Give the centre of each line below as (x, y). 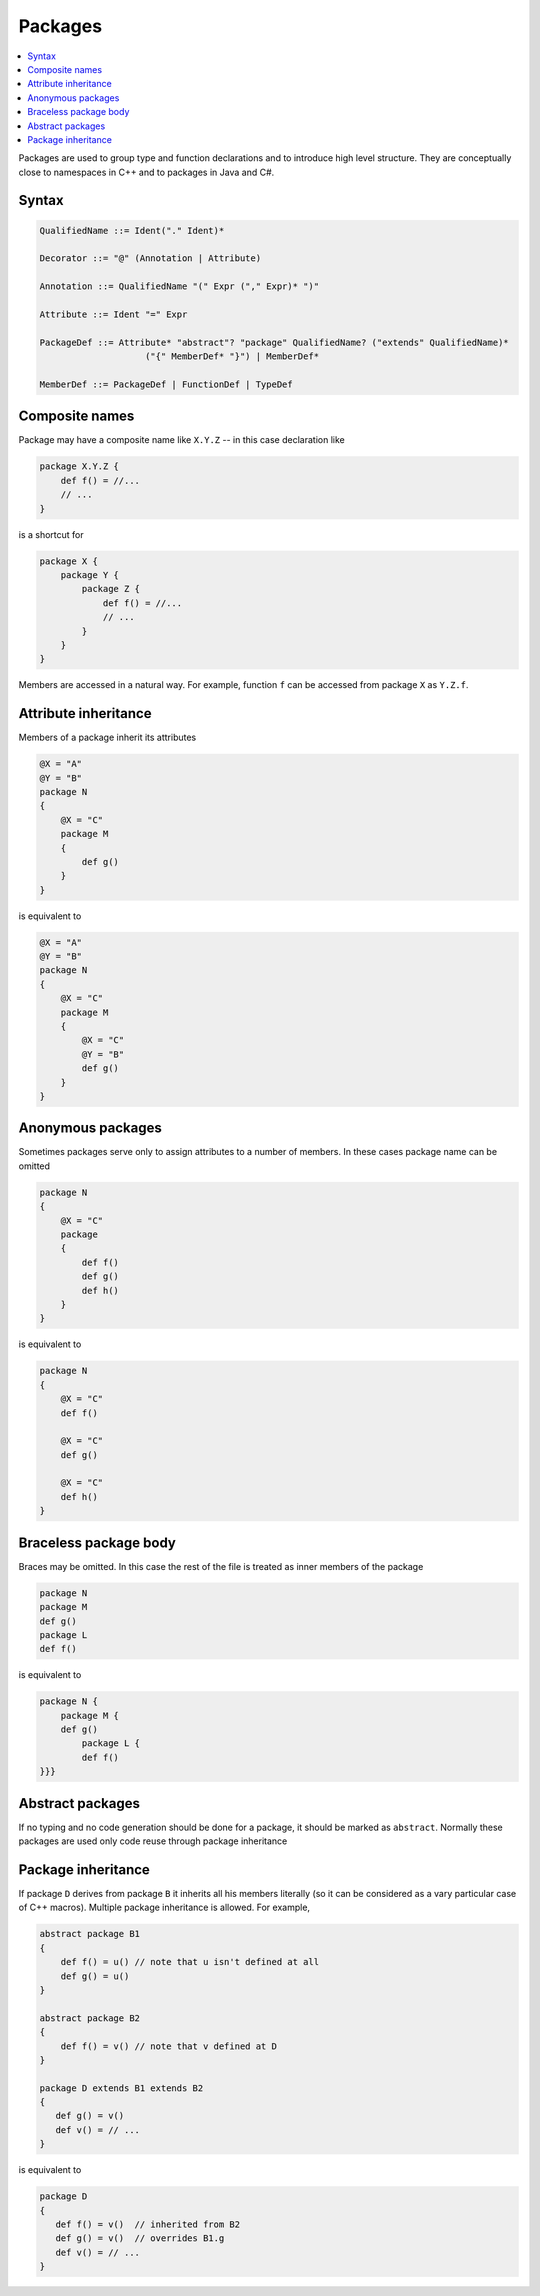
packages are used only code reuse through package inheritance (153, 1841)
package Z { (110, 589)
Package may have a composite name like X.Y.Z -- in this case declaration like (181, 440)
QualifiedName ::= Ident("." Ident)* (132, 230)
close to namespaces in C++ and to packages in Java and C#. (146, 172)
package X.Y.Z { (79, 466)
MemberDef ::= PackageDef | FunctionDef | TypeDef (166, 384)
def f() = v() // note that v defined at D (168, 2046)
